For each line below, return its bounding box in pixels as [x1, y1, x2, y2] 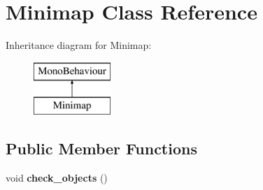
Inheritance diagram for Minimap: [6, 38, 152, 52]
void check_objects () [6, 170, 108, 185]
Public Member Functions [6, 138, 197, 159]
